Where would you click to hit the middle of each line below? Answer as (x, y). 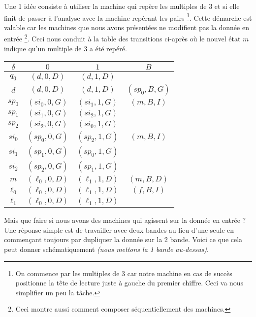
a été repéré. (108, 48)
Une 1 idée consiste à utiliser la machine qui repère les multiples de (105, 6)
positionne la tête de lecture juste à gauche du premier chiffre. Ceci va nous (129, 283)
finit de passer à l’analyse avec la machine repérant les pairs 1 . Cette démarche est (128, 17)
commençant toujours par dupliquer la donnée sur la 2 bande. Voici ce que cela (123, 239)
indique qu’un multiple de (43, 48)
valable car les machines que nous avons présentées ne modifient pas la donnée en (127, 27)
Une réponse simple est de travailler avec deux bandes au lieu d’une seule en (119, 229)
